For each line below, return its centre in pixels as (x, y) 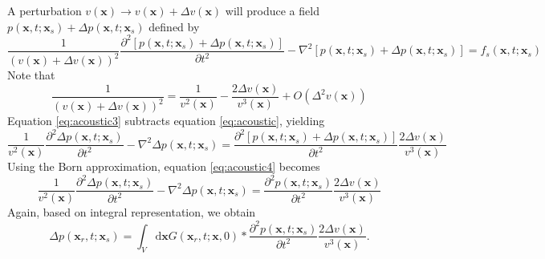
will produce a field (272, 10)
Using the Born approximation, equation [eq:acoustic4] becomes (164, 166)
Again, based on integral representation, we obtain (132, 212)
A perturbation (45, 10)
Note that (31, 75)
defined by (174, 26)
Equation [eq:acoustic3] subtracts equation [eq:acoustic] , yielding (166, 121)
